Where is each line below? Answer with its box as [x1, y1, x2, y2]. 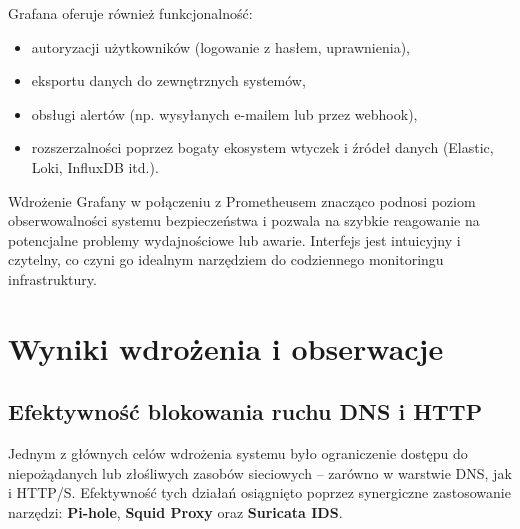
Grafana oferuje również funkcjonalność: [8, 3, 253, 23]
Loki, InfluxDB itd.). [31, 156, 159, 177]
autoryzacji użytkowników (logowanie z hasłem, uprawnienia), [31, 36, 410, 57]
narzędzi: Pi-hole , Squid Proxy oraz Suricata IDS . [8, 501, 343, 522]
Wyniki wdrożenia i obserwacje [8, 327, 444, 368]
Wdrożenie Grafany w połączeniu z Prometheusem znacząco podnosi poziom [8, 190, 476, 211]
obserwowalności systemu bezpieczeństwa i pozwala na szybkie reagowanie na [8, 210, 480, 231]
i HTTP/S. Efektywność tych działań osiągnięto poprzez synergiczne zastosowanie [8, 482, 511, 503]
